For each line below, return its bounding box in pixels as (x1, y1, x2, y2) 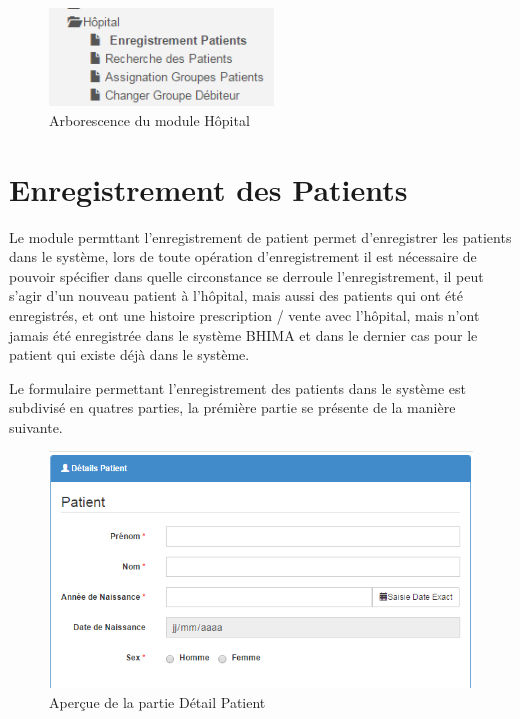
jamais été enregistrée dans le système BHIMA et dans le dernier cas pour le (9, 324, 478, 345)
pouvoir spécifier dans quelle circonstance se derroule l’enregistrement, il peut (9, 265, 484, 286)
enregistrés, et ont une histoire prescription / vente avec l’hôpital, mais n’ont (9, 304, 480, 325)
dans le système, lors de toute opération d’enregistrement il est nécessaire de (9, 246, 477, 267)
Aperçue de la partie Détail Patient (49, 691, 266, 712)
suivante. (9, 416, 63, 437)
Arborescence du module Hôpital (49, 109, 250, 130)
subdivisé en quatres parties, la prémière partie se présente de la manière (9, 397, 456, 418)
